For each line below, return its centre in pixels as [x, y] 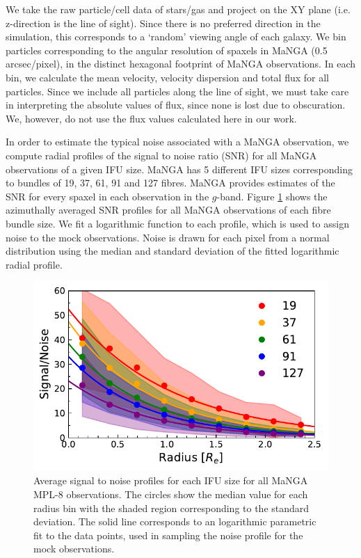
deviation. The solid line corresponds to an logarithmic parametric [175, 521]
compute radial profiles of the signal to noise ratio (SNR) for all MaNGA [161, 155]
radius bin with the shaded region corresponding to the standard [171, 508]
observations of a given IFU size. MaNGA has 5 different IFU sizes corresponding [179, 169]
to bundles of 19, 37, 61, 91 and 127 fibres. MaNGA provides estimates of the [170, 183]
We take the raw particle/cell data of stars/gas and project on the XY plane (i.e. [178, 9]
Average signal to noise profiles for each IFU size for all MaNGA [171, 480]
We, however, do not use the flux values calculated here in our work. [151, 118]
